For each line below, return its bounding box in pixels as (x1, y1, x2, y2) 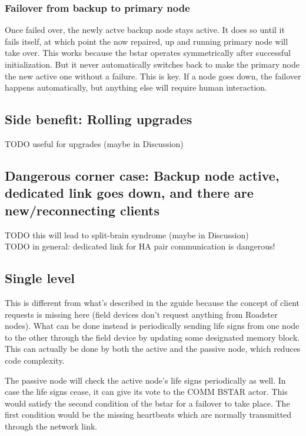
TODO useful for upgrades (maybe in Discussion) (5, 137, 184, 149)
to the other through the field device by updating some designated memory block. (5, 331, 300, 343)
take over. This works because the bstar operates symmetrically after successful (5, 46, 291, 59)
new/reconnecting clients (5, 201, 159, 219)
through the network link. (5, 420, 98, 432)
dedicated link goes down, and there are (5, 184, 254, 202)
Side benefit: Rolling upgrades (5, 110, 192, 128)
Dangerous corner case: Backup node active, (5, 166, 280, 184)
